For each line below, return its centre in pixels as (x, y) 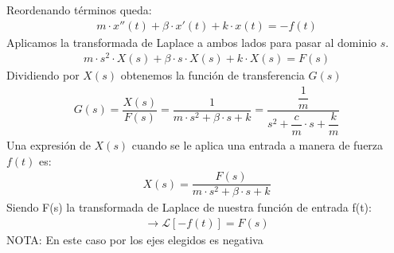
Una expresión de (49, 144)
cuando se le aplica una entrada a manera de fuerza (257, 144)
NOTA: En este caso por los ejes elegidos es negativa (135, 239)
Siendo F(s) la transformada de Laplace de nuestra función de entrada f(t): (189, 207)
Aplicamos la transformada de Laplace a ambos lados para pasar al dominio (192, 42)
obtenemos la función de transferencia (213, 75)
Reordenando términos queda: (79, 10)
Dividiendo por (43, 75)
